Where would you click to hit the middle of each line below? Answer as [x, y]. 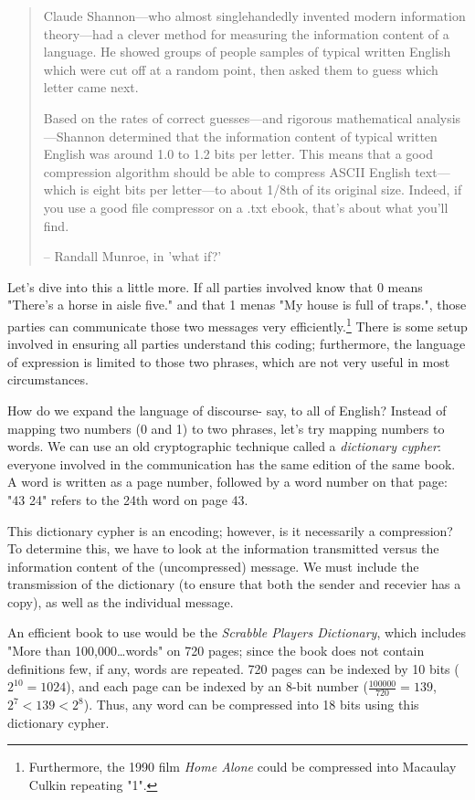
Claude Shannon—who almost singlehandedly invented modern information [254, 16]
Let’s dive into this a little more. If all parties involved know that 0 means [215, 286]
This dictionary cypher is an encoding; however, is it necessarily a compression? [230, 530]
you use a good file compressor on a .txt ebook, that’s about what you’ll [246, 207]
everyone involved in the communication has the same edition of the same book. [232, 463]
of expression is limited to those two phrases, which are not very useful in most [229, 361]
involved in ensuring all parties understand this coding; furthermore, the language [237, 344]
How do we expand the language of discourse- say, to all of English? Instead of [227, 410]
